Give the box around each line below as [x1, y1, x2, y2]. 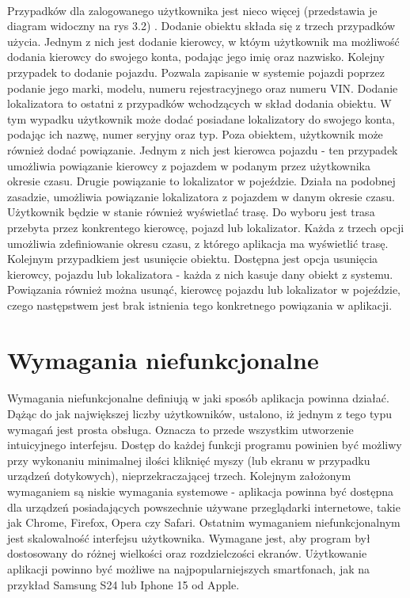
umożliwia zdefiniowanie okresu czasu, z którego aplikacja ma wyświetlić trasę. [7, 234, 389, 251]
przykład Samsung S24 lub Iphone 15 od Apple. [7, 576, 240, 592]
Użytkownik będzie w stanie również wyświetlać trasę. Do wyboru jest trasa [7, 204, 375, 220]
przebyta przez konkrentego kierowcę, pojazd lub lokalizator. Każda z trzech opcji [7, 219, 404, 235]
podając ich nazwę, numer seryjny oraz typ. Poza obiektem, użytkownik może [7, 126, 383, 143]
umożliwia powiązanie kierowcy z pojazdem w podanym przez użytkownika [7, 157, 370, 173]
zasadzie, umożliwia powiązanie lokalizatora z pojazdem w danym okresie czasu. [7, 188, 395, 204]
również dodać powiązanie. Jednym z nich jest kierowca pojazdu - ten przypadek [7, 141, 398, 158]
